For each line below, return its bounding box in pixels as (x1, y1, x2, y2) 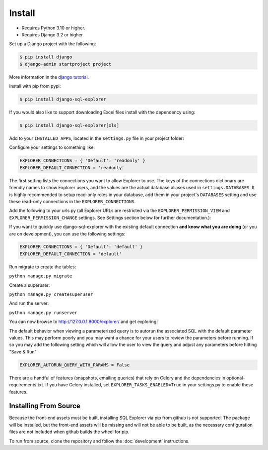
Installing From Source (9, 402, 80, 410)
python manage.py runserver (9, 310, 78, 316)
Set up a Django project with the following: (9, 41, 96, 47)
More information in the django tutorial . (9, 74, 89, 80)
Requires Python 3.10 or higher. (21, 25, 85, 31)
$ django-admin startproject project (19, 61, 112, 67)
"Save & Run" (9, 348, 37, 354)
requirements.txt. (9, 382, 45, 388)
